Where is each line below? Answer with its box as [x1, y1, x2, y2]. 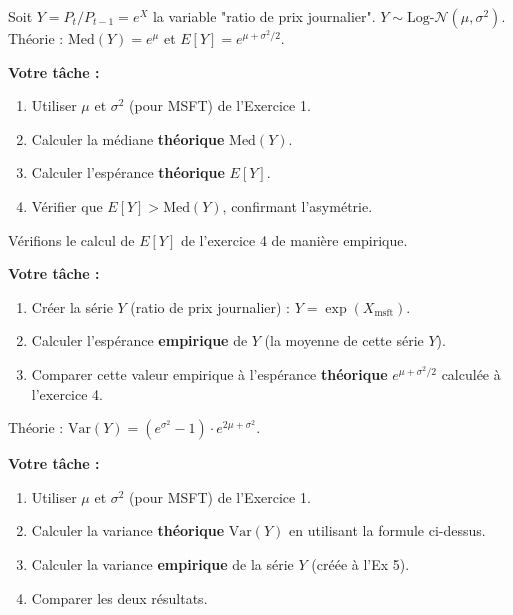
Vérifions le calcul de [8, 229, 135, 250]
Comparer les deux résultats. [31, 587, 208, 608]
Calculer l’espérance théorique [31, 162, 225, 183]
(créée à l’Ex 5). [311, 553, 410, 574]
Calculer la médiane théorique [31, 128, 225, 149]
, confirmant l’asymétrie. [222, 195, 373, 216]
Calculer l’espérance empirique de [31, 330, 248, 351]
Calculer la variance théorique [31, 520, 225, 541]
